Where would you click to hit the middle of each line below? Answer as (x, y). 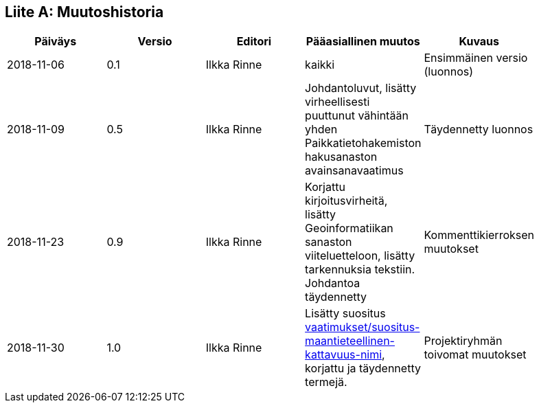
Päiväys (56, 42)
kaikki (320, 65)
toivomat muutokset (475, 355)
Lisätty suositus (345, 314)
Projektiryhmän (463, 341)
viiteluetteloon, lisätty (360, 256)
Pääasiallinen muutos (363, 42)
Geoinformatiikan (349, 228)
